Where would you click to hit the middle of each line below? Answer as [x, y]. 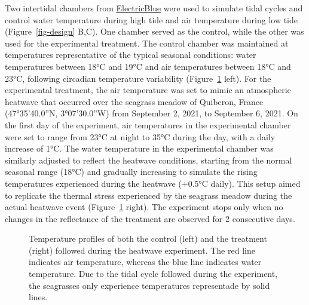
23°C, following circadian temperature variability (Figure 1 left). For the [138, 78]
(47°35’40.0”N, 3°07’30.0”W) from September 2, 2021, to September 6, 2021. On [152, 113]
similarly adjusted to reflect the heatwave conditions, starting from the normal [149, 160]
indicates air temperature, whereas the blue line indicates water [145, 262]
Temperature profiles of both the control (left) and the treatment [148, 238]
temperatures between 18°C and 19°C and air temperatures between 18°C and [148, 66]
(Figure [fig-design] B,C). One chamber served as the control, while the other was [154, 31]
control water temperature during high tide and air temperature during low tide [152, 19]
